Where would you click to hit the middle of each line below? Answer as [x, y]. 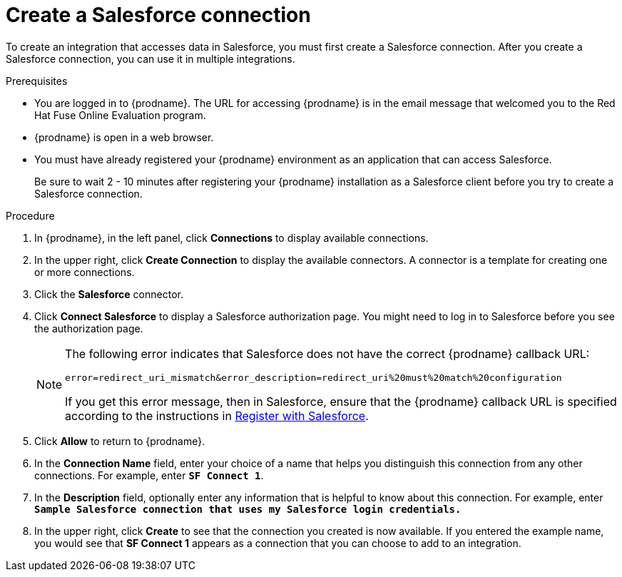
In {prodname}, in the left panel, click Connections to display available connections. [231, 238]
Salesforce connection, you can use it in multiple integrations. [151, 58]
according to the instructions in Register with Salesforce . [217, 415]
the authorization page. [89, 328]
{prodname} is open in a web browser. [124, 137]
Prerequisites [37, 81]
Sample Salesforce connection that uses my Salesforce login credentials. [248, 509]
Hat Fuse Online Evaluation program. [120, 115]
